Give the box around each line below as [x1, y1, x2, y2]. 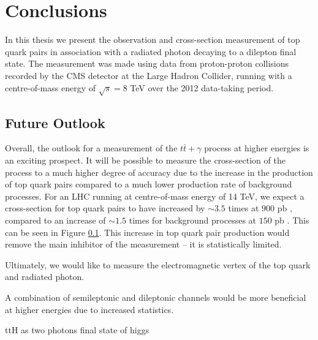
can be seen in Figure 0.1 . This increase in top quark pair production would [5, 225, 290, 238]
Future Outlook [5, 113, 105, 132]
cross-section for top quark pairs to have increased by [5, 202, 205, 214]
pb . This [274, 214, 309, 227]
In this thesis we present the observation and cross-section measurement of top [5, 33, 300, 46]
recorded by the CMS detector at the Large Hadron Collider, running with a [5, 69, 292, 81]
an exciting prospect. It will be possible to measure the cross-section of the [5, 154, 286, 167]
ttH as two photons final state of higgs [5, 323, 150, 336]
